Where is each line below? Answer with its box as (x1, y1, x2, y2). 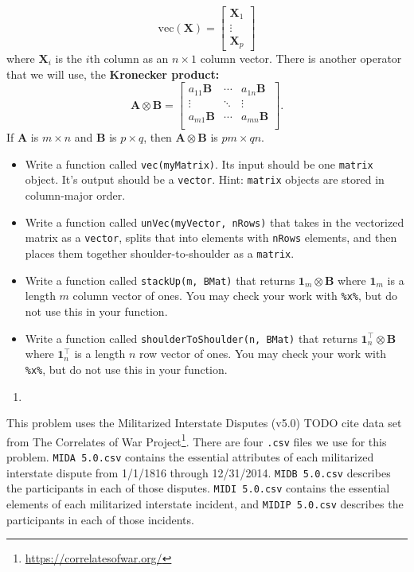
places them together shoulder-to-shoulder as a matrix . (25, 245, 295, 262)
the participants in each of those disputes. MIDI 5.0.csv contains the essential (6, 480, 390, 496)
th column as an (89, 50, 169, 66)
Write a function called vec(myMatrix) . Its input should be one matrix (25, 155, 373, 172)
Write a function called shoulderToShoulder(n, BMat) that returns (25, 329, 357, 346)
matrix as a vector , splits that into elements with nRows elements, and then (25, 229, 397, 246)
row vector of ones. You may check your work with (139, 345, 387, 362)
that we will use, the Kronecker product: (6, 65, 220, 82)
